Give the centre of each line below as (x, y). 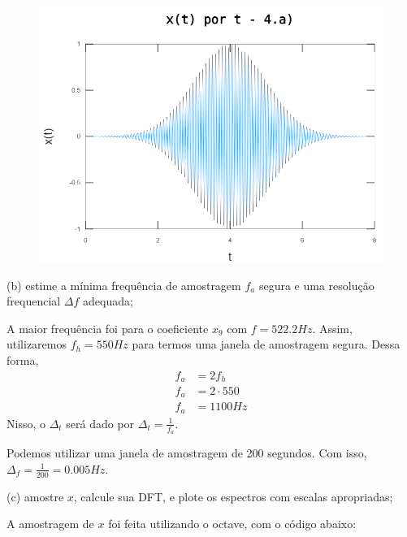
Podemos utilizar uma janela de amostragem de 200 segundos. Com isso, (187, 453)
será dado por (100, 423)
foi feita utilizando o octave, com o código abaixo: (232, 524)
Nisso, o (26, 423)
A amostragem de (50, 524)
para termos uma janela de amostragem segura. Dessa (266, 344)
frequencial (34, 301)
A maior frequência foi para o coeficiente (108, 328)
